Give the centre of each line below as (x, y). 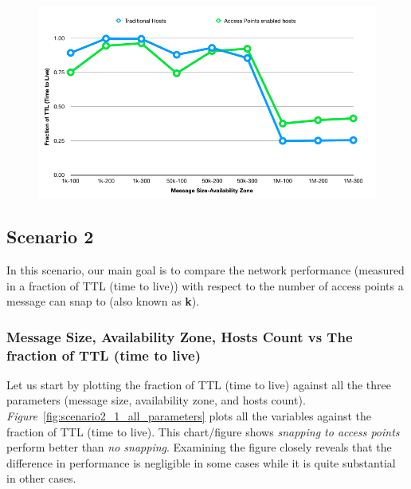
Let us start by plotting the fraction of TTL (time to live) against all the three (199, 384)
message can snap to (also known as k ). (103, 301)
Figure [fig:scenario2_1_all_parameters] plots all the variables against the (189, 416)
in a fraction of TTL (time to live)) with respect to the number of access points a (205, 285)
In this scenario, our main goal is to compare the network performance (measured (205, 269)
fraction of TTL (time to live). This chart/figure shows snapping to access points (203, 431)
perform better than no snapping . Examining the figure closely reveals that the (199, 447)
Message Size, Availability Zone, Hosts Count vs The (180, 336)
